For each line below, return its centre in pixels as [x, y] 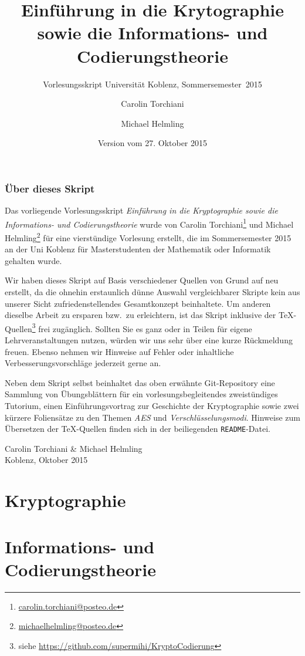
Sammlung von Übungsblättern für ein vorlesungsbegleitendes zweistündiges [141, 394]
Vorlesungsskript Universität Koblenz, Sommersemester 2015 [152, 84]
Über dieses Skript [50, 188]
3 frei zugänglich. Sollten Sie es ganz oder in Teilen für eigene [142, 327]
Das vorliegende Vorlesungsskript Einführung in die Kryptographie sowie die [141, 210]
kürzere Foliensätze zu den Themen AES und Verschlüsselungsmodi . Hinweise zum [152, 417]
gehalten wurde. [33, 260]
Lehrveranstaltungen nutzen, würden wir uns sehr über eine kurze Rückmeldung [149, 340]
